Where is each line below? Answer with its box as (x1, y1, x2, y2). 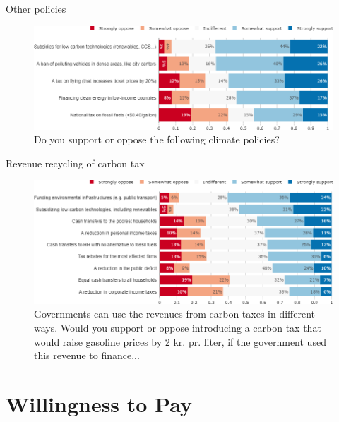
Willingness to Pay (6, 389, 193, 418)
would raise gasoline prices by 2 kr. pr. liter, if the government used (34, 334, 326, 349)
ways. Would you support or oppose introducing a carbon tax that (34, 320, 321, 334)
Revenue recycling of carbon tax (6, 155, 145, 170)
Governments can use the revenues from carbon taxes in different (34, 306, 316, 321)
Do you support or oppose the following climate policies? (34, 132, 280, 147)
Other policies (6, 1, 66, 16)
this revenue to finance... (34, 348, 140, 363)
